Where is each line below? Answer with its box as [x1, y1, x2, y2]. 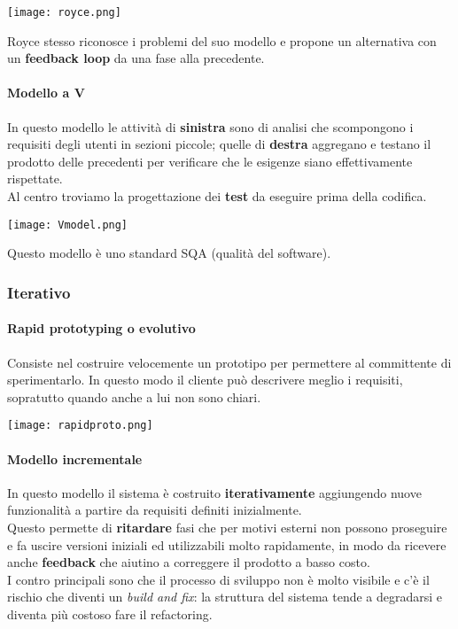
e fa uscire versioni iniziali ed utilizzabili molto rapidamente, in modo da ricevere [7, 535, 446, 554]
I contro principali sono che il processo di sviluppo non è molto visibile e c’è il [7, 570, 430, 588]
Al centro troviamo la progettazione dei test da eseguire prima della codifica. [7, 187, 427, 206]
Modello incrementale [7, 449, 143, 468]
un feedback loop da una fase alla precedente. [7, 49, 265, 67]
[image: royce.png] [7, 6, 121, 19]
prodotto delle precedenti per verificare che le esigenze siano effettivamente [7, 151, 413, 170]
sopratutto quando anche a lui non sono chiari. [7, 387, 261, 406]
